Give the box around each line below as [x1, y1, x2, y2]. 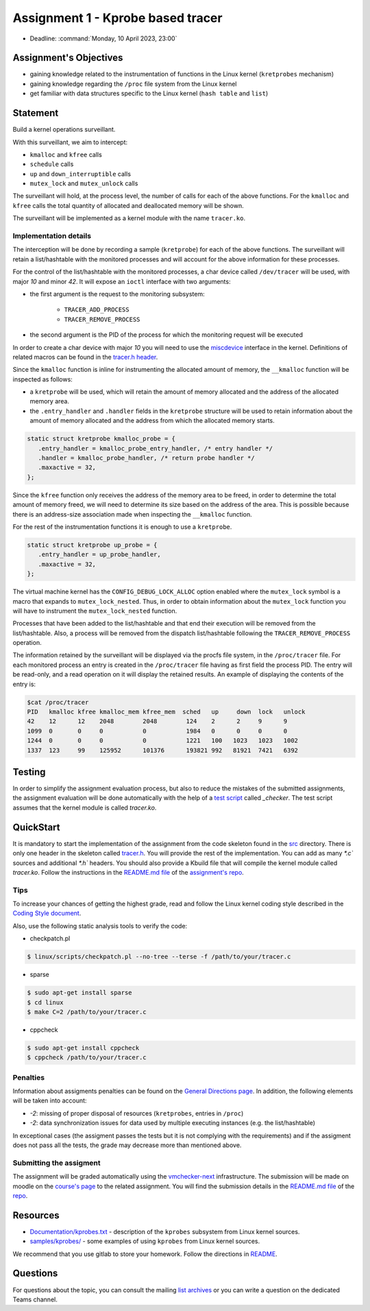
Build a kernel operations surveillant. [12, 126, 116, 134]
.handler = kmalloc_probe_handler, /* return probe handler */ [38, 454, 255, 462]
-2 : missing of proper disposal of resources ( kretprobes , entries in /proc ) [29, 1109, 244, 1118]
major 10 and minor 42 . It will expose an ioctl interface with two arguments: [12, 277, 231, 285]
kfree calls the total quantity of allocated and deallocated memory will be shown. [12, 201, 244, 209]
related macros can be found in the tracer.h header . [12, 353, 158, 361]
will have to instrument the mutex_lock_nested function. [12, 606, 177, 615]
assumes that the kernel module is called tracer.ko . [12, 803, 157, 812]
